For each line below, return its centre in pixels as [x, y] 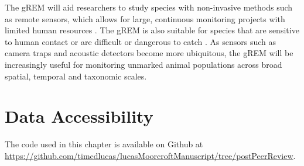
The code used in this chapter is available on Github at [104, 144]
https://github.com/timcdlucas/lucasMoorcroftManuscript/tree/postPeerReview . [150, 155]
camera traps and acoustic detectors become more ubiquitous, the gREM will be [149, 53]
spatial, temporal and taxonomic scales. [76, 76]
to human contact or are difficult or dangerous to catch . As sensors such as [141, 41]
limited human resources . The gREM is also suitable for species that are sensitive [152, 30]
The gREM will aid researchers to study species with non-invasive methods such [149, 7]
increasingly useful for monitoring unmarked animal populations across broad [144, 64]
